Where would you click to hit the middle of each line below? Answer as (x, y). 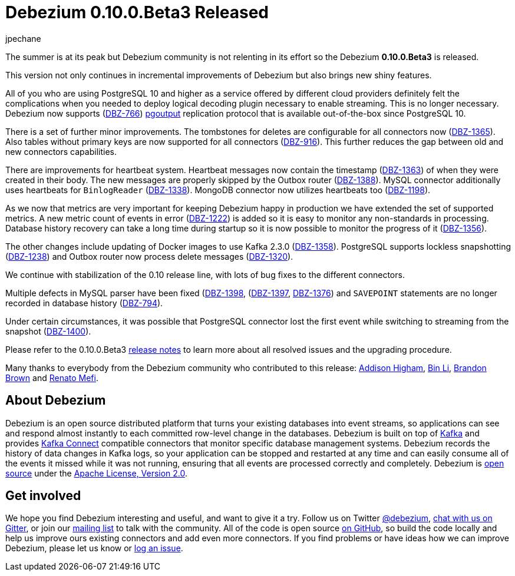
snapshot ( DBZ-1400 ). (48, 331)
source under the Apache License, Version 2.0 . (97, 473)
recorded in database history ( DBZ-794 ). (84, 303)
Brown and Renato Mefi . (52, 378)
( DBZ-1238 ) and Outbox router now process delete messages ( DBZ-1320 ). (149, 256)
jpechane (23, 38)
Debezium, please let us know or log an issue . (94, 548)
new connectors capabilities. (61, 151)
